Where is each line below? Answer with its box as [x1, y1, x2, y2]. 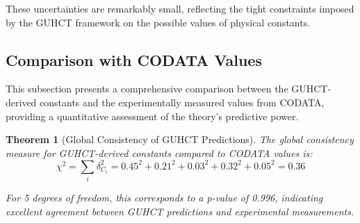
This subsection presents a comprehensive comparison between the [6, 81, 288, 96]
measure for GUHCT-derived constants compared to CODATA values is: [6, 145, 313, 160]
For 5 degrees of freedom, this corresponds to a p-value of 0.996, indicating [6, 190, 323, 205]
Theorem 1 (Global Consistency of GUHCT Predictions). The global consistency [6, 132, 354, 147]
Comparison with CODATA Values [6, 49, 262, 70]
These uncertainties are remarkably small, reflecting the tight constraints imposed [6, 1, 354, 15]
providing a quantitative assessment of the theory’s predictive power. [6, 108, 299, 123]
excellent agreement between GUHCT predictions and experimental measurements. [6, 204, 354, 218]
